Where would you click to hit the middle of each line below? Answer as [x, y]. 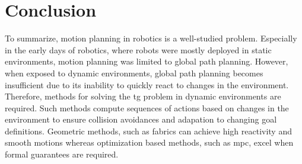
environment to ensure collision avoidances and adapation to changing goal [141, 119]
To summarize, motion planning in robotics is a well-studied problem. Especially [151, 38]
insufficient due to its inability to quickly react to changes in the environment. [147, 84]
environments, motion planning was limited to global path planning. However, [147, 61]
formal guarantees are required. [62, 154]
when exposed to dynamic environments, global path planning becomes [134, 73]
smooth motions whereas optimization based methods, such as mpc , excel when [149, 142]
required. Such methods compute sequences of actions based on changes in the [147, 107]
